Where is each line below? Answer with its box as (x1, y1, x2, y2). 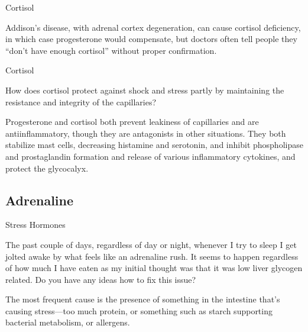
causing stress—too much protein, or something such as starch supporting (5, 304, 273, 317)
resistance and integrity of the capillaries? (5, 95, 157, 108)
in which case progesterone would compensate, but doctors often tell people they (5, 33, 297, 45)
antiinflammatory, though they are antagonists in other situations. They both (5, 127, 286, 139)
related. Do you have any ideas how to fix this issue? (5, 273, 196, 285)
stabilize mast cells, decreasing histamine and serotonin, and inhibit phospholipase (5, 138, 303, 151)
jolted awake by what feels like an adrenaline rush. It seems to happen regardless (5, 250, 299, 262)
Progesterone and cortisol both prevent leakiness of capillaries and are (5, 115, 259, 128)
